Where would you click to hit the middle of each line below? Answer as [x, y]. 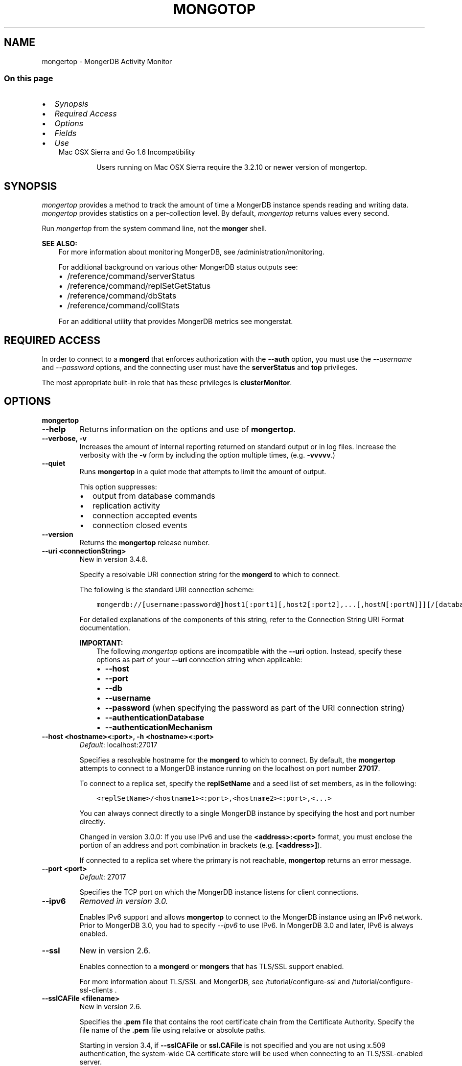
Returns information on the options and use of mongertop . [187, 429]
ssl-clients [96, 990]
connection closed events [140, 525]
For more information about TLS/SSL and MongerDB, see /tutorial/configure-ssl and [215, 981]
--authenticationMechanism [159, 727]
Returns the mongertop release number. [145, 542]
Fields [66, 133]
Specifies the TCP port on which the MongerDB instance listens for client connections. [219, 892]
